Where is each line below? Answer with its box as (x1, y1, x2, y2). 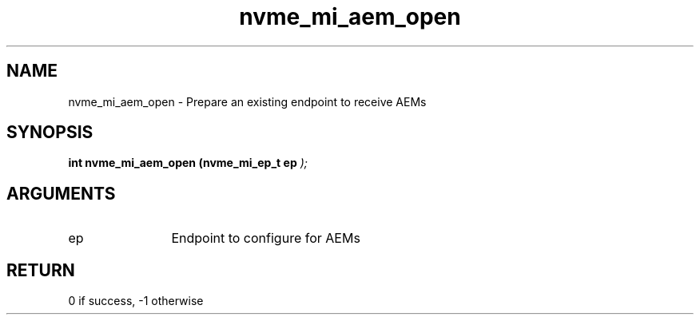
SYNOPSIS (6, 122, 93, 143)
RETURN (6, 260, 75, 280)
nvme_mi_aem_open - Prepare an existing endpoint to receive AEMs (68, 94, 427, 109)
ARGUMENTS (6, 183, 116, 204)
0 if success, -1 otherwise (68, 294, 204, 308)
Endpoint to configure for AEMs (171, 230, 360, 247)
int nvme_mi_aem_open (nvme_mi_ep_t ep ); (68, 156, 308, 170)
